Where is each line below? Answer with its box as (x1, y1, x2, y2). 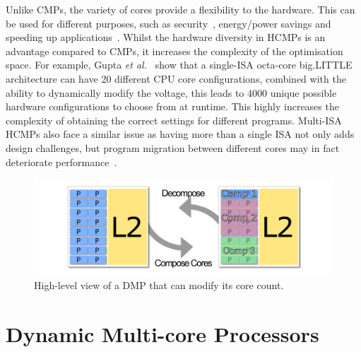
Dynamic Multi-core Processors (6, 319, 319, 348)
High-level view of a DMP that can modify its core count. (34, 277, 284, 292)
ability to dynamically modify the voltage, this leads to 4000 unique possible (6, 85, 337, 100)
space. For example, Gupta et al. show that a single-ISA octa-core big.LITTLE (6, 57, 353, 72)
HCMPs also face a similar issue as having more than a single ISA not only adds (6, 127, 355, 141)
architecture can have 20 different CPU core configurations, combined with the (6, 71, 346, 86)
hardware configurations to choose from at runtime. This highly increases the (6, 99, 339, 114)
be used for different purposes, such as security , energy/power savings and (6, 16, 331, 30)
